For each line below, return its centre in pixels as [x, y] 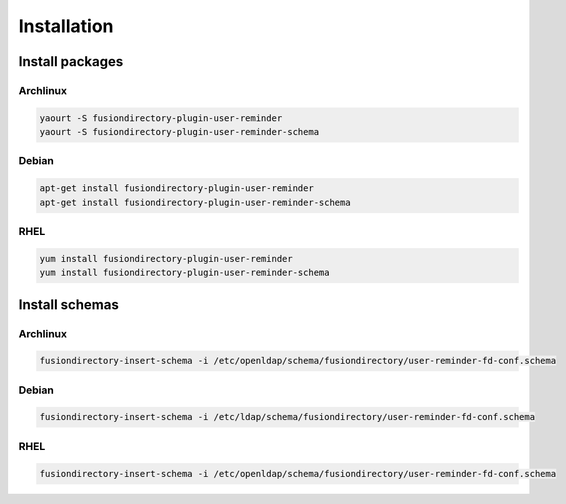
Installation [66, 26]
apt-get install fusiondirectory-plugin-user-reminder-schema [195, 202]
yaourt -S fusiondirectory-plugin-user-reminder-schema [179, 132]
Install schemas [68, 304]
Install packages [71, 61]
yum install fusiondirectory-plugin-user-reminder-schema [184, 273]
